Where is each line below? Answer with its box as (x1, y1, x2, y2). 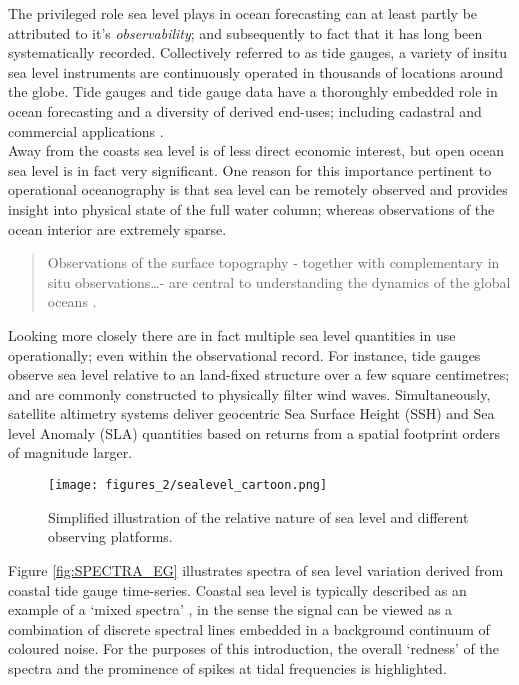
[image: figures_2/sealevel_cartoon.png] (48, 478, 328, 493)
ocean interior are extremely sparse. (8, 218, 227, 239)
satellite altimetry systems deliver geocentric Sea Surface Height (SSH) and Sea (8, 403, 495, 424)
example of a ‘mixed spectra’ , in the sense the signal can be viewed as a (8, 599, 453, 620)
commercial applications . (8, 120, 164, 141)
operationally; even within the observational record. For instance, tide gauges (8, 344, 481, 365)
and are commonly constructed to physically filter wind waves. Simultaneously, (8, 383, 491, 404)
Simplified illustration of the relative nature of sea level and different (48, 506, 469, 527)
